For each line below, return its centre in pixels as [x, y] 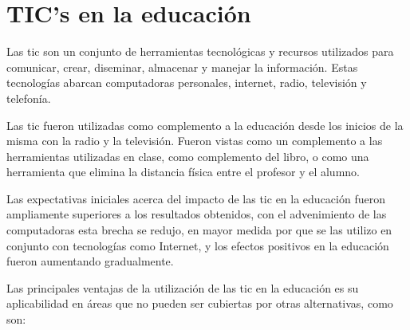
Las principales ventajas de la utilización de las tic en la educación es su [183, 287]
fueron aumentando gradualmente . [90, 261]
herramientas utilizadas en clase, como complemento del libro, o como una [188, 156]
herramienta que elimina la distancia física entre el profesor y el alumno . [183, 172]
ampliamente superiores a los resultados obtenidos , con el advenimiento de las [197, 214]
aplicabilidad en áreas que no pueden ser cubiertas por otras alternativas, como [200, 303]
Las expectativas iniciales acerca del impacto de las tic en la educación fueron [196, 198]
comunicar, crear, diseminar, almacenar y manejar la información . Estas [182, 67]
